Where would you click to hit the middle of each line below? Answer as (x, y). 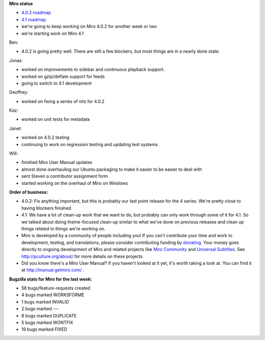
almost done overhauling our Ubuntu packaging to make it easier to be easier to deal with (112, 169)
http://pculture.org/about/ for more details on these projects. (83, 256)
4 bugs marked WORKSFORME (53, 295)
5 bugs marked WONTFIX (47, 323)
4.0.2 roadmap (36, 13)
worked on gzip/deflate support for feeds (63, 76)
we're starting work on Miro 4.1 (53, 33)
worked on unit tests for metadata (56, 119)
